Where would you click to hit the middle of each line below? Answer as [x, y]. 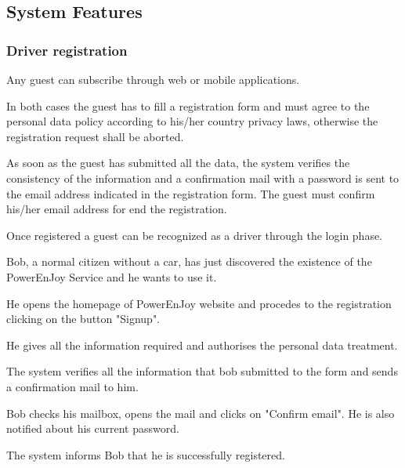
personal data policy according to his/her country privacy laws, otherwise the [192, 121]
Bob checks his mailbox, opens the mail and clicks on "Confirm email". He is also [201, 413]
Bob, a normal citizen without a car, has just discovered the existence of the [189, 261]
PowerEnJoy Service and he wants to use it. [112, 276]
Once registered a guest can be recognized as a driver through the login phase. [195, 235]
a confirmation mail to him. [72, 386]
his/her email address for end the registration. [117, 209]
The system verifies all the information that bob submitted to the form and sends [202, 371]
